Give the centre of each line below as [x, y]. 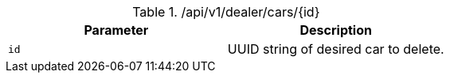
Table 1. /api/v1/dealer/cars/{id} [226, 12]
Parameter [116, 30]
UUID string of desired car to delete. [336, 49]
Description [336, 30]
